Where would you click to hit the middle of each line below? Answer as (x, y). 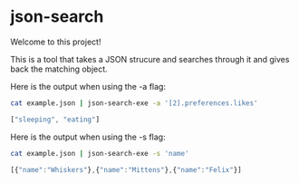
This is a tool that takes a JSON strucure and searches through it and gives (150, 59)
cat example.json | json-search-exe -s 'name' (100, 153)
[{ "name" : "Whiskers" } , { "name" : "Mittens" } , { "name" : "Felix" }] (126, 169)
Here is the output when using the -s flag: (88, 137)
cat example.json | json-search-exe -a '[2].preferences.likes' (134, 103)
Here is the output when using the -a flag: (88, 86)
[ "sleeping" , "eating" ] (55, 120)
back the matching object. (59, 69)
